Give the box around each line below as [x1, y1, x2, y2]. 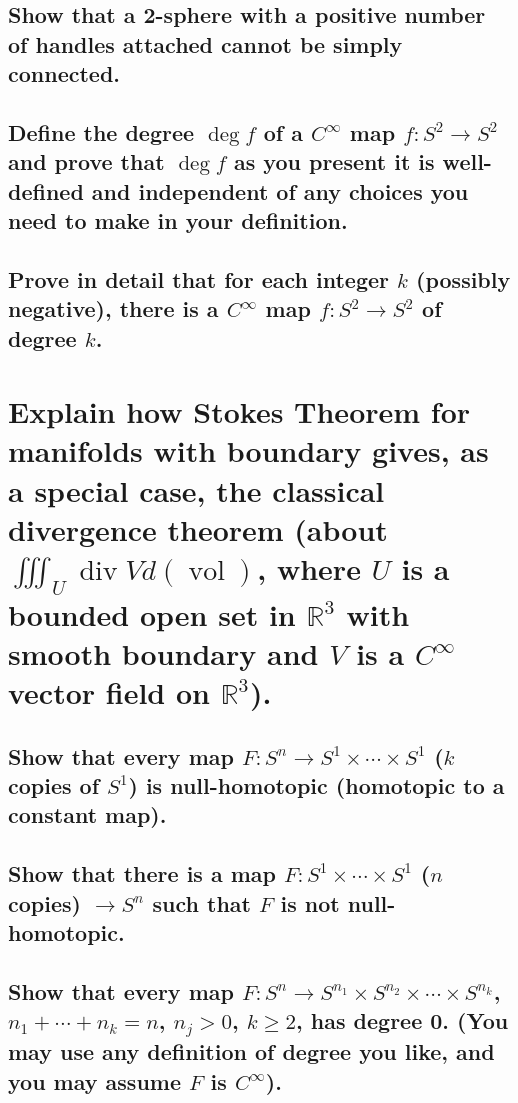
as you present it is [234, 146, 435, 177]
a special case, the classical [8, 469, 385, 510]
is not [280, 887, 340, 918]
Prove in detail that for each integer [8, 263, 390, 294]
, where [257, 548, 361, 589]
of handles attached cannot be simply [8, 28, 403, 59]
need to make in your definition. [8, 205, 348, 236]
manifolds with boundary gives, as [8, 430, 489, 471]
